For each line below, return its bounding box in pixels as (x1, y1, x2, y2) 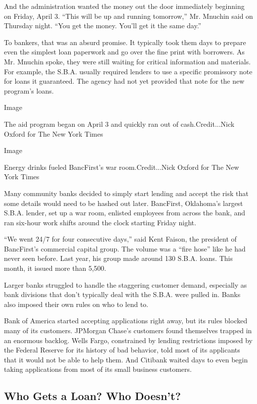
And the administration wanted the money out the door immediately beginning (4, 1, 245, 11)
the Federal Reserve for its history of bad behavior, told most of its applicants (4, 345, 240, 355)
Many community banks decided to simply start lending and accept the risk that (4, 188, 249, 198)
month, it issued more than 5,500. (4, 263, 106, 273)
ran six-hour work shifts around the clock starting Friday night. (4, 217, 196, 227)
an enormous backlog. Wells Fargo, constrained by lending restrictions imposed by (4, 335, 253, 345)
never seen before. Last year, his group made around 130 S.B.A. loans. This (4, 253, 233, 263)
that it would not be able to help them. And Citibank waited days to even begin (4, 354, 248, 364)
